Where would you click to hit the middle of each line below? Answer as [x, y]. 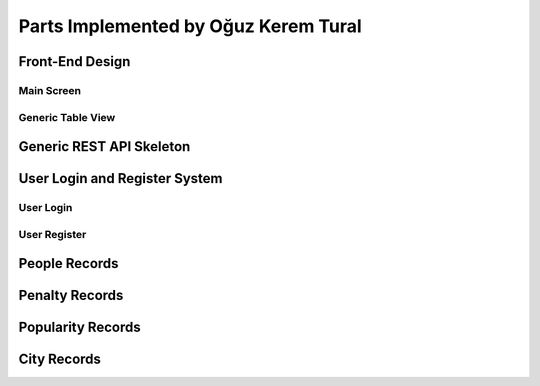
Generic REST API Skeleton [104, 146]
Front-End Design [74, 61]
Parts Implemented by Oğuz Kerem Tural [190, 26]
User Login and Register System [121, 178]
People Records [68, 263]
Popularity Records [79, 327]
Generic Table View [67, 117]
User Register [52, 234]
